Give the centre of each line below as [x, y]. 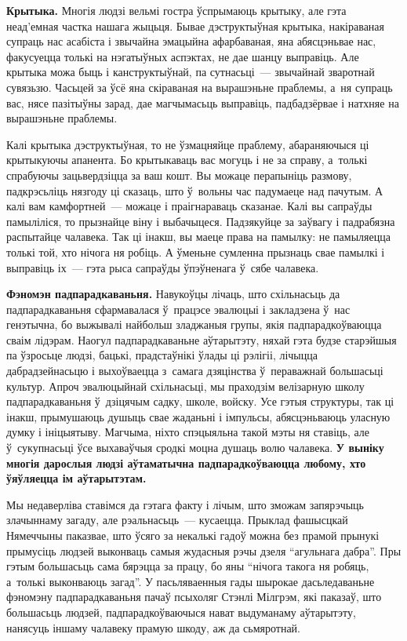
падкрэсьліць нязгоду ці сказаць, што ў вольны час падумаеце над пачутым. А [195, 190]
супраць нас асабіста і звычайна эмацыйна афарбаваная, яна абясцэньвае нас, [191, 41]
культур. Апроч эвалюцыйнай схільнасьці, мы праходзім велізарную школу [185, 386]
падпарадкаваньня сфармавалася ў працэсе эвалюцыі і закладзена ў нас [178, 309]
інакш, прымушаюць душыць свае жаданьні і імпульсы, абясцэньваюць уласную [198, 416]
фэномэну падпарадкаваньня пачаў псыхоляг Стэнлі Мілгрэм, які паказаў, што [194, 597]
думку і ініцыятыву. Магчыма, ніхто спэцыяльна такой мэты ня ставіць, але [188, 432]
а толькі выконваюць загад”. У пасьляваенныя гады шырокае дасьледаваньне [191, 581]
